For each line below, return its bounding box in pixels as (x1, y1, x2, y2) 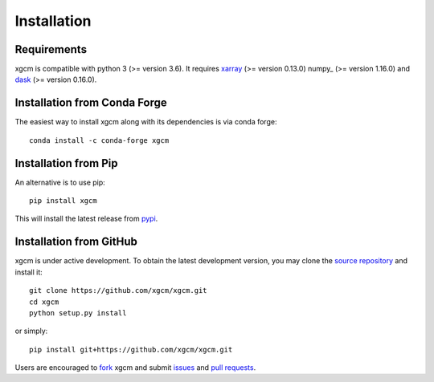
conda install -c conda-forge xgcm (29, 136, 170, 144)
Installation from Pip (14, 156, 118, 170)
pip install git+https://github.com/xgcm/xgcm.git (29, 345, 233, 354)
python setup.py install (29, 308, 127, 317)
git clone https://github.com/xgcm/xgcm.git (29, 286, 208, 295)
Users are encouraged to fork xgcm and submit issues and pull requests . (14, 363, 256, 372)
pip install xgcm (29, 197, 97, 205)
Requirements (14, 43, 88, 56)
